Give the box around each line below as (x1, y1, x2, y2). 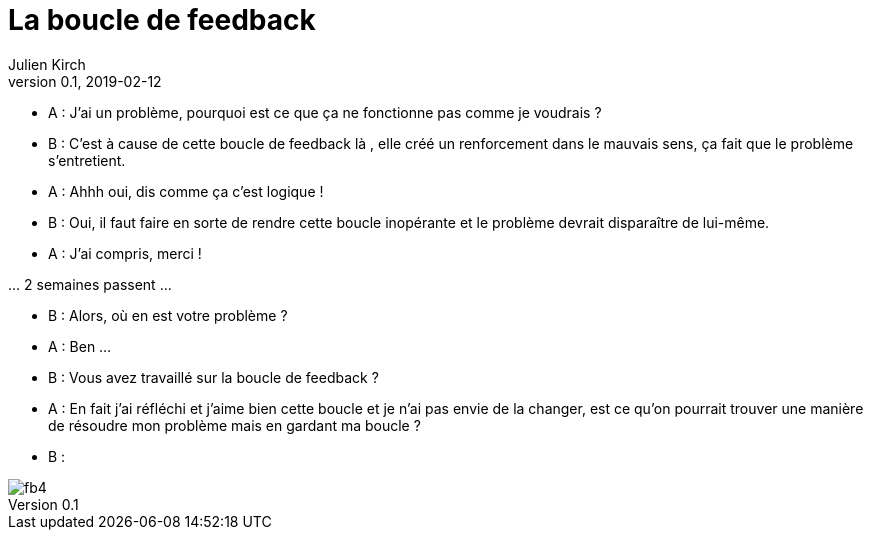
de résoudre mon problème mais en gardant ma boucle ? (48, 416, 421, 434)
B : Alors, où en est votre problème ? (48, 306, 288, 324)
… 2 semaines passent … (8, 275, 172, 293)
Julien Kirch (8, 55, 86, 73)
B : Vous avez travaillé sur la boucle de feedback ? (48, 368, 379, 386)
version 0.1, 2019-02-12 (8, 72, 162, 90)
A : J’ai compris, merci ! (48, 244, 202, 262)
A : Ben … (48, 337, 112, 355)
